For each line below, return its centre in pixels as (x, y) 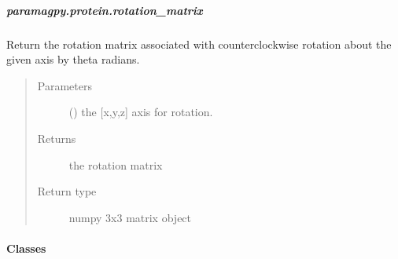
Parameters (64, 85)
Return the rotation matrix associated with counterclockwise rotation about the (199, 44)
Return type (67, 191)
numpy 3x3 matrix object (130, 217)
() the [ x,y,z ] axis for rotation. (141, 112)
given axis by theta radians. (73, 59)
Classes (26, 248)
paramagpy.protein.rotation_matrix (105, 10)
